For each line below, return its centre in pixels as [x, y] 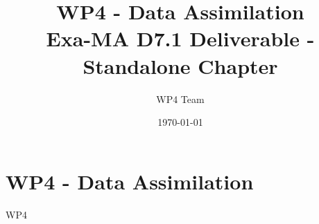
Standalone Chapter [180, 65]
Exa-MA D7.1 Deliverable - [180, 38]
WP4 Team [180, 99]
